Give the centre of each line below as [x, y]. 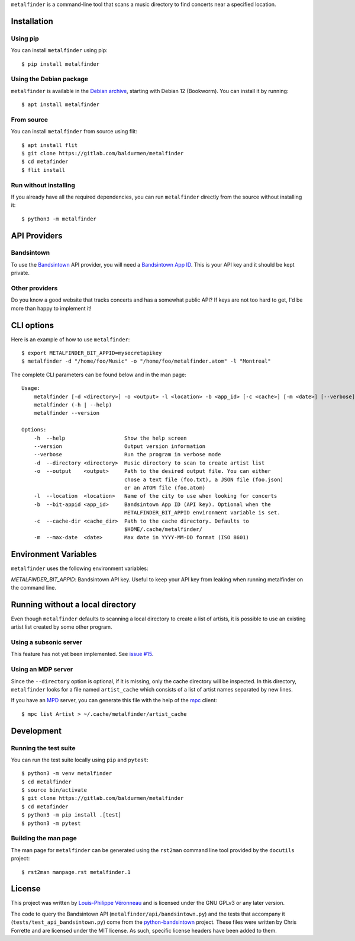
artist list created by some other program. [62, 627]
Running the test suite [43, 748]
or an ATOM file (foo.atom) [165, 488]
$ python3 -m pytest [51, 823]
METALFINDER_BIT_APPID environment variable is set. [202, 513]
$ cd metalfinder [46, 782]
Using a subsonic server [47, 642]
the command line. [33, 587]
